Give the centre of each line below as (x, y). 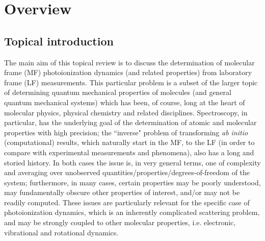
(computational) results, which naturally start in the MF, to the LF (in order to (129, 142)
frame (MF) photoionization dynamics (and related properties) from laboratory (128, 72)
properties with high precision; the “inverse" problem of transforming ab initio (126, 132)
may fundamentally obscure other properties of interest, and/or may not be (122, 192)
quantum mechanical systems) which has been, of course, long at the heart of (125, 102)
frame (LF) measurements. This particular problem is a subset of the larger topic (131, 82)
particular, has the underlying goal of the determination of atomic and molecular (130, 122)
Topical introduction (59, 41)
